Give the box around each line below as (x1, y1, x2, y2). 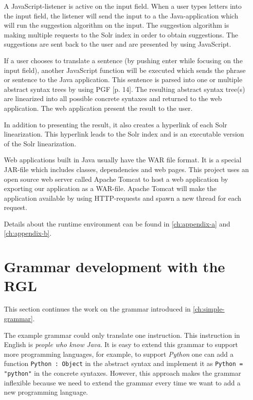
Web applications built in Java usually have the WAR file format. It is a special (4, 155, 242, 165)
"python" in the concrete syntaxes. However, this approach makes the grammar (4, 368, 241, 378)
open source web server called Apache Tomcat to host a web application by (4, 174, 228, 184)
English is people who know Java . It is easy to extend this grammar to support (4, 339, 238, 349)
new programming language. (4, 387, 88, 397)
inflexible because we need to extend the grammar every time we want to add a (4, 377, 241, 387)
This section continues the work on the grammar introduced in (4, 304, 191, 314)
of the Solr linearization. (4, 138, 76, 148)
